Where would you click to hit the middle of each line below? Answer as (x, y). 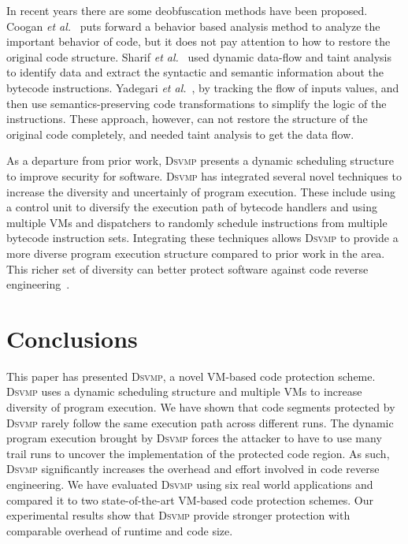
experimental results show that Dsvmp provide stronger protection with (178, 515)
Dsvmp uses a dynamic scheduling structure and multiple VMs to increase (184, 391)
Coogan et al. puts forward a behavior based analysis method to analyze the (193, 26)
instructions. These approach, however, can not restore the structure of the (187, 119)
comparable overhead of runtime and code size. (120, 530)
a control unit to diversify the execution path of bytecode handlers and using (192, 207)
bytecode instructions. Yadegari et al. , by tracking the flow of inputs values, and (203, 87)
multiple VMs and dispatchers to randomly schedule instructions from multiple (197, 222)
